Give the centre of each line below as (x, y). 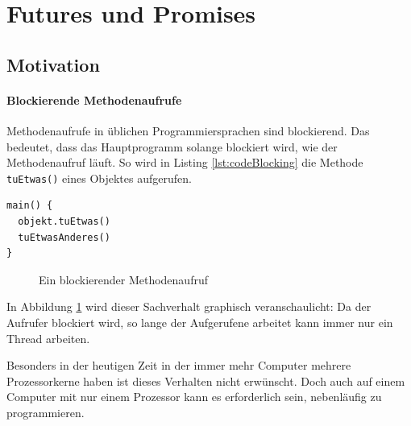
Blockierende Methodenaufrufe (94, 99)
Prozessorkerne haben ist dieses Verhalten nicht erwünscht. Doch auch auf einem (206, 381)
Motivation (53, 64)
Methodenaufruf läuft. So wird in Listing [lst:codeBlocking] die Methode (185, 162)
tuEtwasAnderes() (64, 237)
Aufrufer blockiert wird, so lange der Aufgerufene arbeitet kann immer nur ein (200, 322)
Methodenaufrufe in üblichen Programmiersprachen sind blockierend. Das (188, 130)
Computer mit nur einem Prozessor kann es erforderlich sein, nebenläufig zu (194, 397)
